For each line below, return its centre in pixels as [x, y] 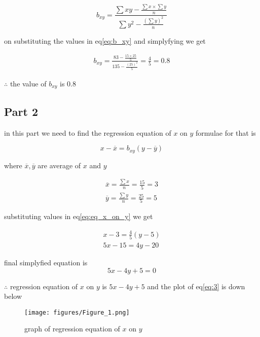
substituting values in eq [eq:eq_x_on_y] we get [79, 216]
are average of [59, 165]
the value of [28, 83]
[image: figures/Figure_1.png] [77, 312]
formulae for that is [226, 132]
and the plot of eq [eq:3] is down [196, 286]
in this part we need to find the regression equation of [88, 132]
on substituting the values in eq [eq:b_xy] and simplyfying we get [105, 40]
